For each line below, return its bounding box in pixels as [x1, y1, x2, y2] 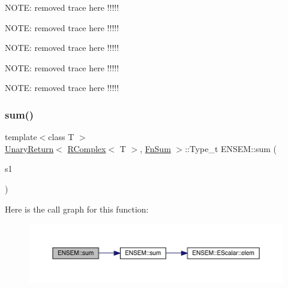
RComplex [67, 142, 106, 154]
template [5, 131, 37, 143]
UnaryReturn [5, 142, 54, 154]
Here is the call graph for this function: [5, 202, 149, 215]
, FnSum [140, 142, 171, 154]
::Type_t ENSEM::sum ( [185, 142, 277, 154]
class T [48, 131, 74, 143]
